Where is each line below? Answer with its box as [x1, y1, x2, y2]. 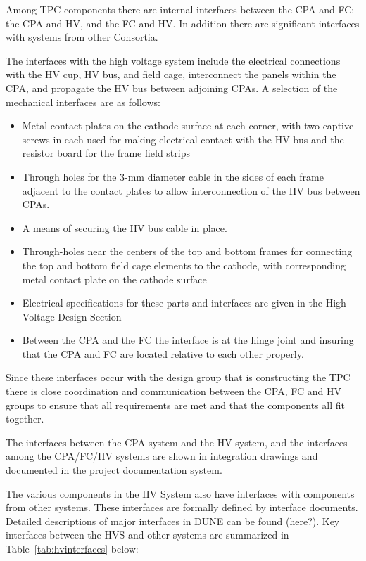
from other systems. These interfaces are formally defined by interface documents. [6, 500, 358, 515]
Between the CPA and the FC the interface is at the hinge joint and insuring [22, 333, 354, 347]
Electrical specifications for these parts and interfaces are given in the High [22, 295, 346, 310]
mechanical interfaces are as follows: [6, 94, 160, 109]
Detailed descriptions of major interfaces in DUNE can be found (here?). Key [6, 513, 340, 528]
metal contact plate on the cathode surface [22, 271, 207, 286]
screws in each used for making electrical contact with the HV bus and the [22, 131, 344, 146]
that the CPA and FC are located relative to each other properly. [22, 346, 304, 361]
